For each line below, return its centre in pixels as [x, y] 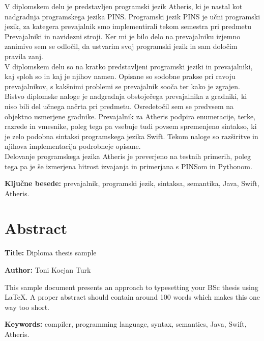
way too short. [27, 307]
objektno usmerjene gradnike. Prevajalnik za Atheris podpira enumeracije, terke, [130, 116]
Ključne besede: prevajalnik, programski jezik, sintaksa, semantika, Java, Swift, [132, 183]
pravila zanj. [24, 56]
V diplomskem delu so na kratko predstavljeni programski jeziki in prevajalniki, [129, 66]
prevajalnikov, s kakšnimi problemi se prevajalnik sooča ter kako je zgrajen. [122, 86]
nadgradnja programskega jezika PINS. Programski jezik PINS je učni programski [133, 16]
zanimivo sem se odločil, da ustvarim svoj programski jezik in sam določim [121, 46]
